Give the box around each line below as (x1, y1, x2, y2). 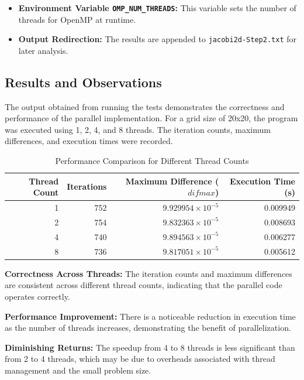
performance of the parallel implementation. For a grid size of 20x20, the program (5, 112, 298, 124)
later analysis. (18, 44, 68, 56)
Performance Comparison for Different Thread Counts (55, 155, 249, 167)
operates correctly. (5, 290, 70, 302)
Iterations (67, 180, 107, 193)
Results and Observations (5, 73, 162, 91)
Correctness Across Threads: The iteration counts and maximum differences (5, 267, 292, 279)
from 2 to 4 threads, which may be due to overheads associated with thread (5, 352, 275, 365)
